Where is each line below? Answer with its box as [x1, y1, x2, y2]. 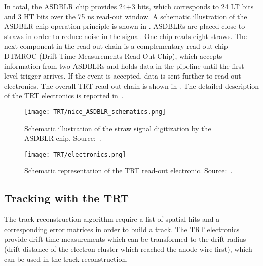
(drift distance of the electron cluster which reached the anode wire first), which [4, 244, 252, 254]
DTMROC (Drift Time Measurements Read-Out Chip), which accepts [4, 50, 222, 61]
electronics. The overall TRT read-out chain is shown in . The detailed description [4, 80, 259, 91]
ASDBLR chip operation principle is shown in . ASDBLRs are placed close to [4, 21, 245, 31]
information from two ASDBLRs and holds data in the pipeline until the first [4, 60, 244, 71]
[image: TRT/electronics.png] [24, 150, 126, 158]
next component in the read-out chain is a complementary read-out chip [4, 41, 228, 51]
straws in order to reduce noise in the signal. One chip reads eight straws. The [4, 30, 247, 41]
